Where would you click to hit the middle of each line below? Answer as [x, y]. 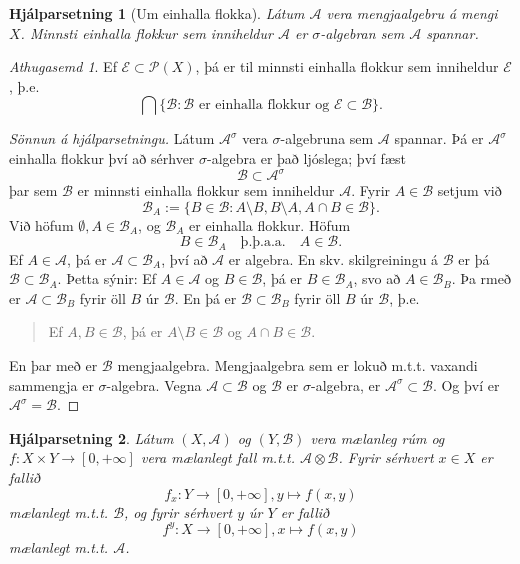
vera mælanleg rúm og [377, 437]
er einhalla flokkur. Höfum [270, 224]
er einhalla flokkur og [264, 105]
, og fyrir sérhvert [178, 511]
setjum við [469, 190]
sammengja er [51, 384]
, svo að [377, 278]
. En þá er [205, 297]
